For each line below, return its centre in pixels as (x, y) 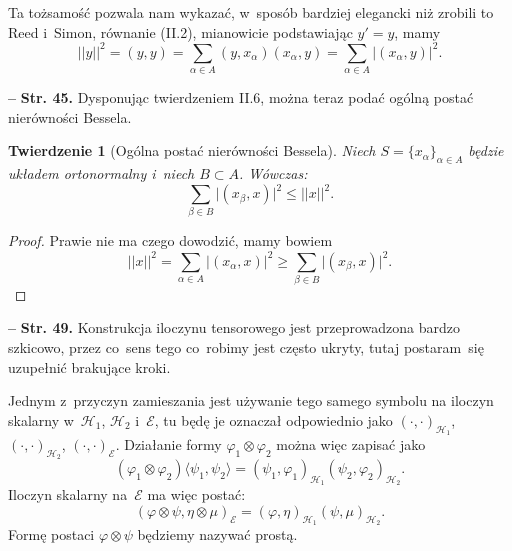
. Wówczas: (273, 173)
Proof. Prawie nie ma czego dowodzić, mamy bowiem (170, 240)
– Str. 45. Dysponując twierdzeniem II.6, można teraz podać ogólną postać (241, 97)
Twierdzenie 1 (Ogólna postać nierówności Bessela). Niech (192, 150)
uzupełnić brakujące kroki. (89, 366)
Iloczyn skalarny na (68, 494)
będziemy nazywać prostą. (217, 534)
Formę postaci (51, 534)
